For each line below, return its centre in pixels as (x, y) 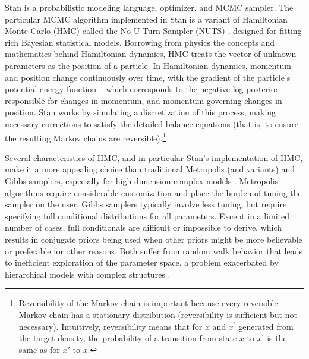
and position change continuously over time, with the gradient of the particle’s (148, 77)
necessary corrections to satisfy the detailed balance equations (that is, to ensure (152, 123)
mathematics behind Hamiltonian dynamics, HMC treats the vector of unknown (151, 54)
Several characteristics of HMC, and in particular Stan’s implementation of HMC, (154, 157)
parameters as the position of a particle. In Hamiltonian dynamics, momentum (148, 65)
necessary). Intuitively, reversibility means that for (111, 326)
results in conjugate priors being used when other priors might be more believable (154, 239)
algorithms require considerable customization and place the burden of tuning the (153, 192)
